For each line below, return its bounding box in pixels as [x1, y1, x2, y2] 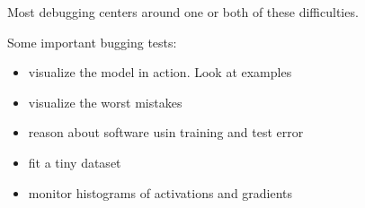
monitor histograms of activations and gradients [28, 183, 293, 202]
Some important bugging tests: [7, 32, 177, 51]
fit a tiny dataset [28, 152, 121, 171]
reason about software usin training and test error [28, 123, 304, 142]
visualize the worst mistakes [28, 92, 182, 111]
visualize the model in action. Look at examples [28, 63, 292, 82]
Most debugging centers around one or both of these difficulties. [7, 3, 359, 21]
